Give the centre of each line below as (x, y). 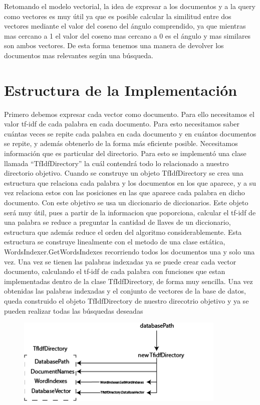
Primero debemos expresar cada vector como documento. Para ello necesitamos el (129, 114)
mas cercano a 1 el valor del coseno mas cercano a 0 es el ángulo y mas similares (127, 35)
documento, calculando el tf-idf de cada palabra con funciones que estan (115, 271)
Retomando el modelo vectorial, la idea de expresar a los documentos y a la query (130, 6)
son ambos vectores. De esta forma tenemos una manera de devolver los (114, 45)
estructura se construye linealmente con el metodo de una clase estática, (115, 242)
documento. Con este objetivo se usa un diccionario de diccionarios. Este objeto (126, 202)
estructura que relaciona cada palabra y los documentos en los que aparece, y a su (130, 182)
